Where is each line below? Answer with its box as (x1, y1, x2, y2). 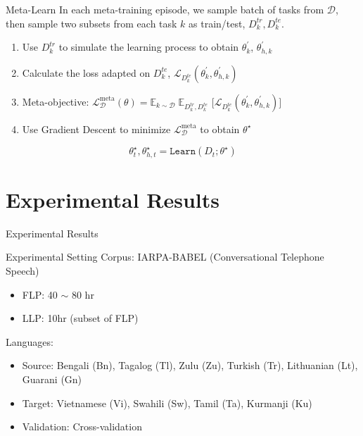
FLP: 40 (22, 287, 58, 301)
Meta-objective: (22, 94, 89, 108)
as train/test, (189, 15, 246, 30)
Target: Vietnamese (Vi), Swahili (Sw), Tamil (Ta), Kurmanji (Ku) (22, 395, 312, 410)
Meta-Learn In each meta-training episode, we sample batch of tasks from (6, 2, 324, 16)
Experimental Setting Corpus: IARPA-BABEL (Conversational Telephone (6, 249, 324, 264)
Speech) (6, 263, 39, 278)
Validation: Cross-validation (22, 419, 142, 434)
